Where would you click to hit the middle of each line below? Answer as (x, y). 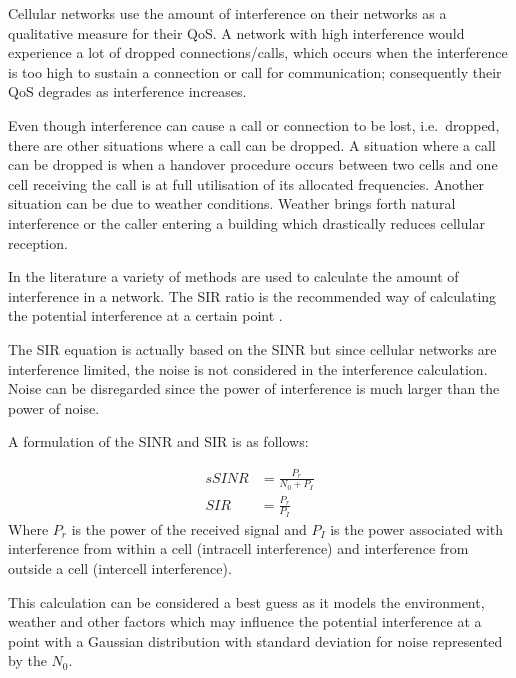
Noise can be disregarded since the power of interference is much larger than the (254, 388)
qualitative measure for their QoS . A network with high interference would (236, 32)
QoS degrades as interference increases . (127, 91)
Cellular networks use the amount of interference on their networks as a (227, 13)
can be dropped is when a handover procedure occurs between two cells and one (253, 164)
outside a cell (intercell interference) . (120, 568)
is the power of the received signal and (189, 528)
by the (27, 660)
